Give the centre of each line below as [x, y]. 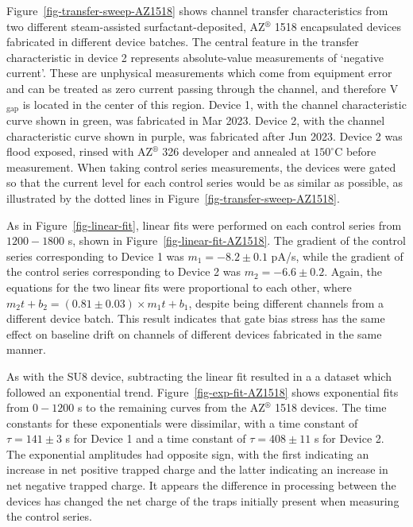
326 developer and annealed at [236, 151]
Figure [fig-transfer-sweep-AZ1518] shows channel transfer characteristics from [197, 10]
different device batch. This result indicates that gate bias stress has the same [196, 318]
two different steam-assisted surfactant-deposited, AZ [136, 26]
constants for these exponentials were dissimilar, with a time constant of [182, 422]
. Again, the [353, 271]
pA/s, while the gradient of [337, 256]
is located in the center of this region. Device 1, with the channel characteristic [214, 104]
